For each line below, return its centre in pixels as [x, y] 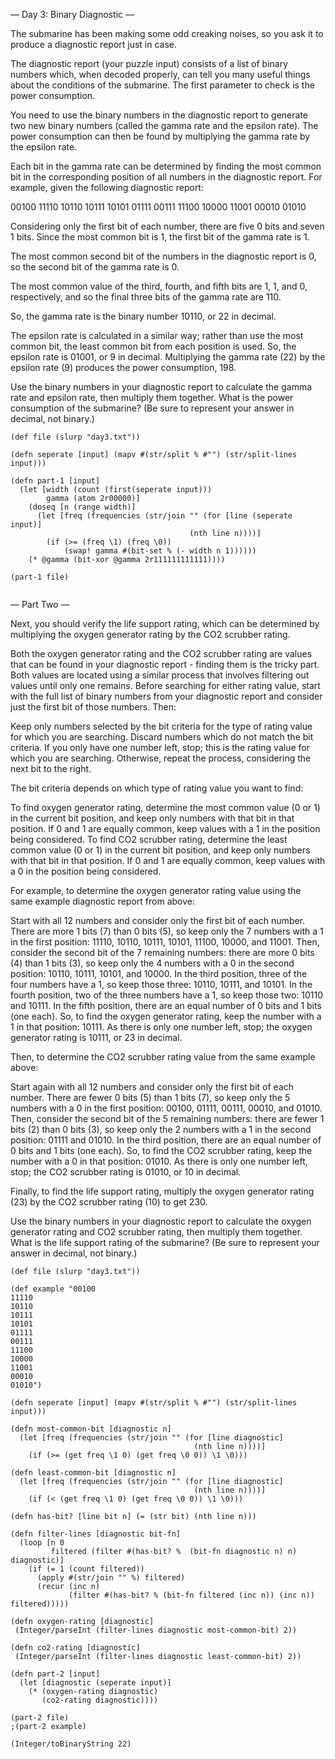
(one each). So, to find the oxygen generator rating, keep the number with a [166, 1016]
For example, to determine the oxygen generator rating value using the [156, 890]
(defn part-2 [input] [55, 1674]
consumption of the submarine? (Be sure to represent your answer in [152, 408]
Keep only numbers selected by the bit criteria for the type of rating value [161, 726]
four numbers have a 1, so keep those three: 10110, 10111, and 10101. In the [161, 984]
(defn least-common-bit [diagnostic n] [93, 1473]
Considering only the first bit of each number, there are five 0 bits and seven [167, 226]
